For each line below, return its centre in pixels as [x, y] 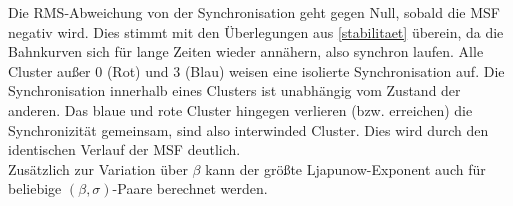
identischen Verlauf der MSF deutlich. [124, 149]
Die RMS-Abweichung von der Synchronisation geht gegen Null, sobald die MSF [254, 12]
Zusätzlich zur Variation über [98, 168]
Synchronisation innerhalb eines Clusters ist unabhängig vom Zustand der [234, 90]
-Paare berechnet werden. [190, 188]
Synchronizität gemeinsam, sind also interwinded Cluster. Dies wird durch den [248, 129]
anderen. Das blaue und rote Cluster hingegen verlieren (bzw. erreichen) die [240, 109]
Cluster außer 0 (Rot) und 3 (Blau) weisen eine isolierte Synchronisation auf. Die [256, 70]
